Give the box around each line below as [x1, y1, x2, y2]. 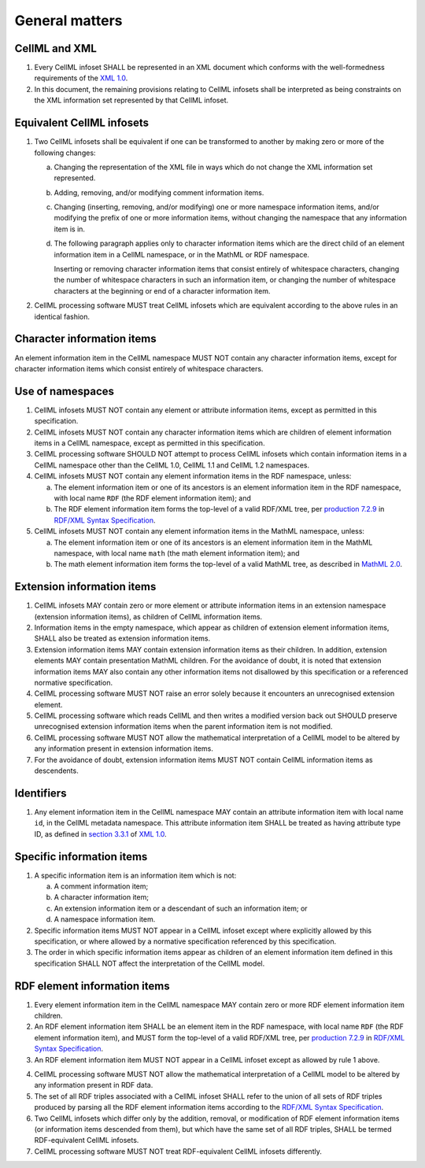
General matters [14, 12, 123, 29]
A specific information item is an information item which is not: [34, 870, 237, 880]
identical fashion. [34, 312, 91, 321]
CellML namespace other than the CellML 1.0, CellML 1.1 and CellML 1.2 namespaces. [34, 460, 310, 470]
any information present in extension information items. [34, 744, 214, 753]
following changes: [34, 148, 96, 157]
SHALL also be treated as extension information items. [34, 634, 211, 643]
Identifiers [14, 786, 67, 800]
